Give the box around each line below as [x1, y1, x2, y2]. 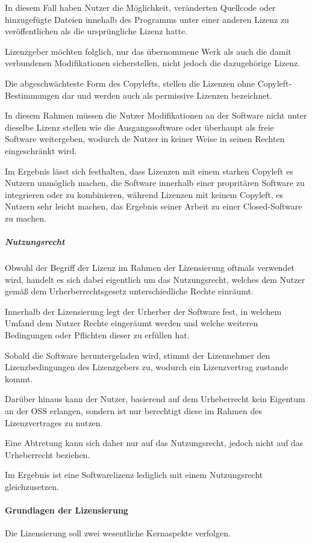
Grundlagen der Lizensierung [5, 504, 128, 517]
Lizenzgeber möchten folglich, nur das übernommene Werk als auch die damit [5, 45, 292, 57]
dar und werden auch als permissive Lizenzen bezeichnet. [62, 88, 272, 101]
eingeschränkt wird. [5, 144, 77, 157]
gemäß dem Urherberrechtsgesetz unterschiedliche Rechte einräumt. [5, 285, 254, 297]
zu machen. [5, 211, 46, 224]
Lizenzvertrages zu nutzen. [5, 416, 103, 429]
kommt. [5, 372, 33, 385]
